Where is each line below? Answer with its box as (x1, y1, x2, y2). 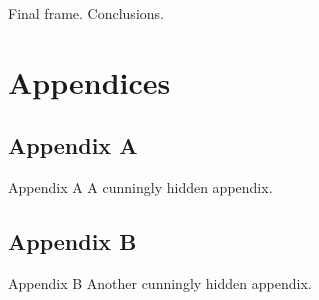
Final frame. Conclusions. (8, 3, 164, 23)
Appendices (8, 61, 171, 102)
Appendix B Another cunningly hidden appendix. (8, 272, 312, 293)
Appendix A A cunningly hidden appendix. (8, 177, 273, 198)
